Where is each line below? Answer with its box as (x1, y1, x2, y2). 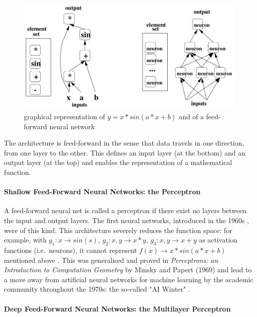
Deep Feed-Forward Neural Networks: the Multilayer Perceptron (4, 303, 231, 314)
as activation (199, 235, 238, 245)
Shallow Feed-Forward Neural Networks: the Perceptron (4, 186, 200, 197)
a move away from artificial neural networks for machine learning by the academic (4, 274, 254, 284)
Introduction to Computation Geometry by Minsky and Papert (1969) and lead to (4, 264, 252, 275)
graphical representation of (24, 111, 105, 121)
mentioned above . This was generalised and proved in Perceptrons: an (4, 254, 218, 265)
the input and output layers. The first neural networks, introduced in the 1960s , (4, 215, 249, 225)
